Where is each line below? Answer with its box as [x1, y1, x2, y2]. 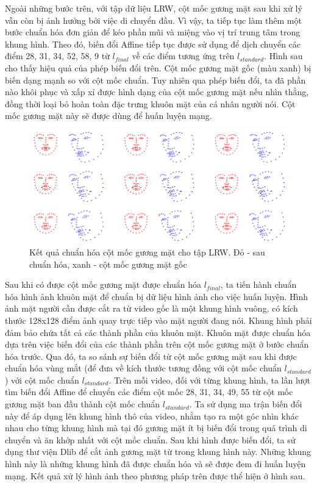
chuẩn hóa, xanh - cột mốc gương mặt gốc [29, 257, 187, 270]
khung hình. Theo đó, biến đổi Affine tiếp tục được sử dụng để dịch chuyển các [5, 37, 301, 50]
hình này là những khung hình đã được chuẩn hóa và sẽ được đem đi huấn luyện [5, 457, 306, 470]
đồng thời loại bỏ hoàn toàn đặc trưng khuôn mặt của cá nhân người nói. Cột [5, 97, 296, 110]
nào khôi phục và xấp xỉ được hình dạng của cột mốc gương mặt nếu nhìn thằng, [5, 85, 309, 98]
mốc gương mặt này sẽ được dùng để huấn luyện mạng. [5, 109, 212, 122]
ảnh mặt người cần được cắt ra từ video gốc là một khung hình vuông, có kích [5, 302, 298, 315]
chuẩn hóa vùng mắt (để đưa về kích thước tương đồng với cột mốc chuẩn [5, 362, 282, 374]
